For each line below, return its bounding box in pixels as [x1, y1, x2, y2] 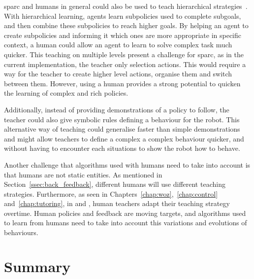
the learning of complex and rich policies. [4, 88, 128, 98]
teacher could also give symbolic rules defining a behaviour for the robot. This [4, 114, 240, 124]
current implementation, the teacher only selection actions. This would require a [4, 59, 246, 69]
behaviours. [4, 227, 38, 238]
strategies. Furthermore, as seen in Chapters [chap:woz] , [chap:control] [4, 188, 218, 199]
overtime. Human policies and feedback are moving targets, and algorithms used [4, 208, 246, 218]
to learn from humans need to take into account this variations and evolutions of [4, 217, 247, 228]
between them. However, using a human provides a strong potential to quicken [4, 78, 241, 88]
